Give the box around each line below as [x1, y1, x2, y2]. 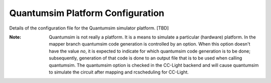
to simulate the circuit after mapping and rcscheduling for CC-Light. [49, 69, 189, 75]
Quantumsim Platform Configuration [9, 7, 165, 18]
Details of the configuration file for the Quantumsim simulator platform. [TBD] [9, 25, 169, 31]
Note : [9, 34, 22, 40]
